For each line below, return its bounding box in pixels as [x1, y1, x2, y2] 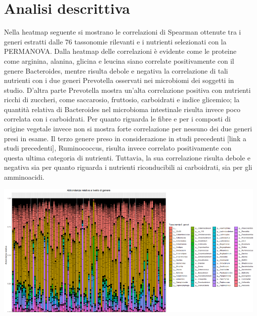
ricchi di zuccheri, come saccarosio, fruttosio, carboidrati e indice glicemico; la [4, 94, 240, 105]
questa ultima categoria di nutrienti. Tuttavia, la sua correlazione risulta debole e [4, 152, 251, 162]
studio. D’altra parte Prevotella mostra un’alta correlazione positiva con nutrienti [4, 84, 251, 95]
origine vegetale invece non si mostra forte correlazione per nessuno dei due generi [4, 123, 252, 134]
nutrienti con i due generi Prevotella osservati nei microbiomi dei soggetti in [4, 75, 234, 85]
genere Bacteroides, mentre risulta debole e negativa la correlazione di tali [4, 65, 228, 76]
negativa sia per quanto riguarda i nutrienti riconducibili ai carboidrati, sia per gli [4, 162, 253, 172]
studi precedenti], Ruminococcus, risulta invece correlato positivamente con [4, 143, 232, 153]
